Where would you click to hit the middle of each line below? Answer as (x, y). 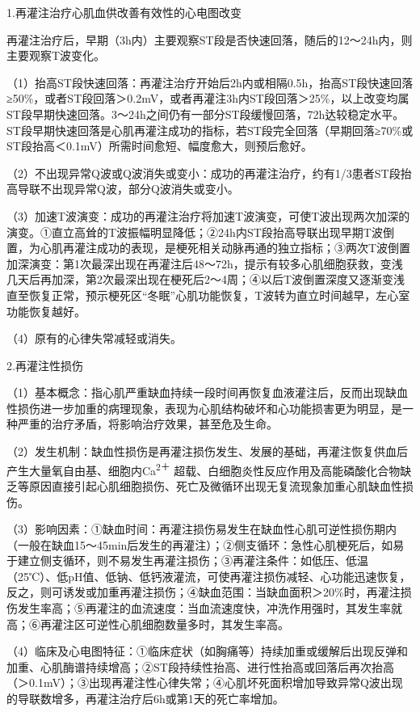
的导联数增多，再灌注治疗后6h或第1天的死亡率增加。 (145, 699)
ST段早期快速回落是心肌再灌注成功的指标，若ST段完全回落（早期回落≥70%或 (210, 130)
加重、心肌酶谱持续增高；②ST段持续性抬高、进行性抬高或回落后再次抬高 (200, 666)
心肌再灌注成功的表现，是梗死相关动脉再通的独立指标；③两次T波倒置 (225, 248)
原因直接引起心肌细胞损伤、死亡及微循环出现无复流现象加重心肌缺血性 (215, 485)
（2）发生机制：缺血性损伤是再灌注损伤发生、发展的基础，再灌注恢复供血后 (207, 451)
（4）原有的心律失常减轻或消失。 (94, 338)
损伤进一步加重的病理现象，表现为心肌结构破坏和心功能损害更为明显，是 (210, 408)
